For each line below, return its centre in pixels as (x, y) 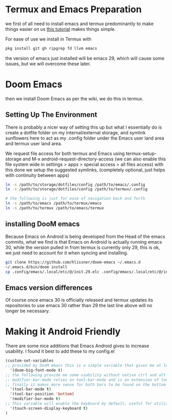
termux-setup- (141, 153)
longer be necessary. (28, 311)
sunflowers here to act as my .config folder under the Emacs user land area (85, 138)
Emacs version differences (49, 287)
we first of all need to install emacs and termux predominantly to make (79, 24)
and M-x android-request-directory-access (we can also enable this (94, 159)
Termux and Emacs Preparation (73, 9)
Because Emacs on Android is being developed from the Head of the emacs (85, 236)
